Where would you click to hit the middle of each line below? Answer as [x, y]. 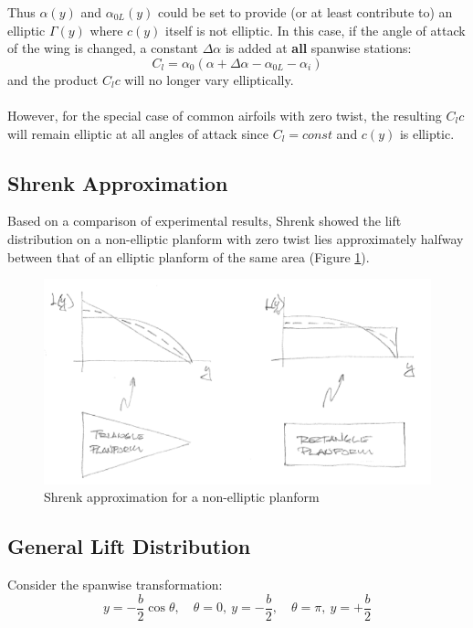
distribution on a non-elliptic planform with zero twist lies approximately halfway [236, 238]
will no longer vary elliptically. [209, 79]
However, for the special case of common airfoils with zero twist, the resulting [225, 115]
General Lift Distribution [129, 546]
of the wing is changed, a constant [103, 48]
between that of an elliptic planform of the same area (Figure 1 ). [189, 256]
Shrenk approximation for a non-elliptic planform [182, 497]
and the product [53, 79]
